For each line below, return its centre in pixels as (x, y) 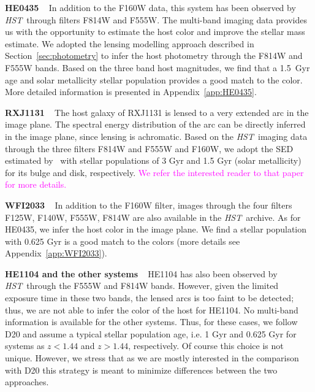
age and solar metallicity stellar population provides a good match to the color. (154, 79)
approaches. (27, 382)
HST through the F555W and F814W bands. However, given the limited (142, 286)
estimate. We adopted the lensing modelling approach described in (130, 43)
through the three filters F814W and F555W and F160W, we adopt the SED (149, 148)
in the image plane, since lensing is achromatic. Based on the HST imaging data (156, 136)
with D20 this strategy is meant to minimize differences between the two (141, 370)
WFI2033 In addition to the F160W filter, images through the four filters (149, 205)
